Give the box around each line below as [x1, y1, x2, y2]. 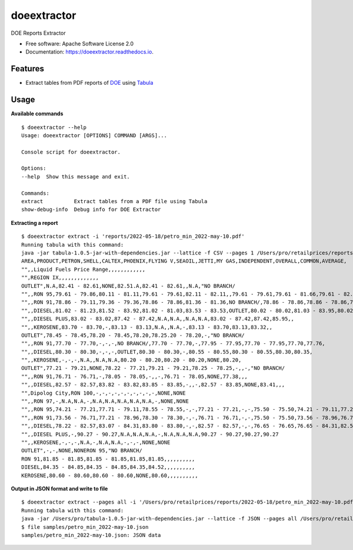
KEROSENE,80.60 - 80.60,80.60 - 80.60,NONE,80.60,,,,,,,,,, [21, 472, 198, 479]
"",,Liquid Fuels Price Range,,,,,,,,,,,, [21, 266, 146, 273]
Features [11, 64, 44, 74]
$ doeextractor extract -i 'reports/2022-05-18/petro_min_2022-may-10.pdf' [21, 233, 245, 240]
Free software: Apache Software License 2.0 [25, 40, 134, 47]
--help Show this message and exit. [21, 173, 131, 180]
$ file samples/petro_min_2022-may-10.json [21, 524, 149, 530]
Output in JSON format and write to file [11, 485, 108, 492]
